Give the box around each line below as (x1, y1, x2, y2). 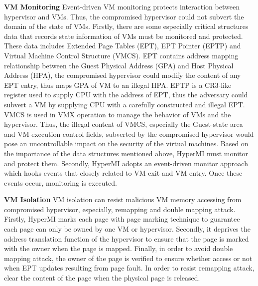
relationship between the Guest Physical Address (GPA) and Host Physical (4, 60, 234, 70)
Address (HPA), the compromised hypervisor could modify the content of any (4, 70, 241, 80)
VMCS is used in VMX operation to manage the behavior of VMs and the (4, 109, 231, 119)
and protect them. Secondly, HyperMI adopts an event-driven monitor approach (4, 158, 248, 168)
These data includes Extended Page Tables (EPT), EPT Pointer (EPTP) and (4, 40, 241, 51)
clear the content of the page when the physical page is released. (4, 273, 200, 283)
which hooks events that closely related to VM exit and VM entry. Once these (4, 168, 243, 178)
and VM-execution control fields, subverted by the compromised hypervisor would (4, 128, 254, 139)
